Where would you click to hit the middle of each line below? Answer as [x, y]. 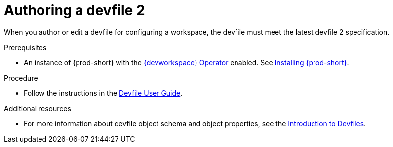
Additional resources [38, 108]
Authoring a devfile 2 [75, 10]
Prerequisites [25, 47]
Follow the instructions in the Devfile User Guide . [103, 93]
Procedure [21, 78]
